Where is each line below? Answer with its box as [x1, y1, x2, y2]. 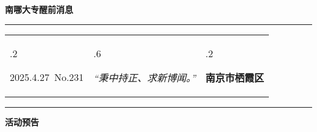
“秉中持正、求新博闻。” [93, 70, 196, 85]
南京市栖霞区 [205, 70, 265, 85]
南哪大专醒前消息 [5, 3, 73, 15]
